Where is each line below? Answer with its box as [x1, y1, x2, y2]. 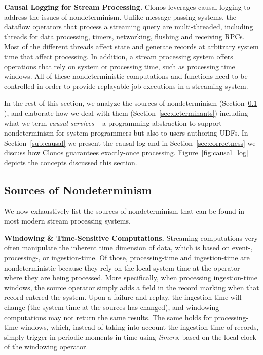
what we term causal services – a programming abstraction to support [4, 117, 222, 128]
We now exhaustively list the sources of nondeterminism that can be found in [4, 205, 245, 216]
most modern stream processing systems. [4, 215, 131, 226]
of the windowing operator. [4, 341, 88, 352]
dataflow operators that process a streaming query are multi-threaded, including [4, 21, 253, 32]
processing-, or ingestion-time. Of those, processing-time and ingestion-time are [4, 252, 250, 263]
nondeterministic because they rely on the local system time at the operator [4, 262, 240, 273]
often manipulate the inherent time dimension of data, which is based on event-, [4, 242, 253, 253]
